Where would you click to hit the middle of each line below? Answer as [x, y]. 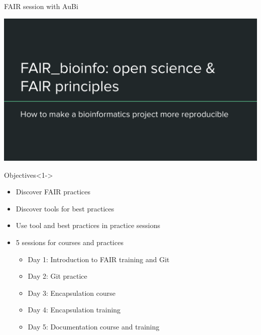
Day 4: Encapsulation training [74, 310]
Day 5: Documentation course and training [94, 327]
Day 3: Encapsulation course [72, 293]
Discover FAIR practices [53, 192]
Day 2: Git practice [57, 276]
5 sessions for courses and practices [70, 242]
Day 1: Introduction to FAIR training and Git [99, 259]
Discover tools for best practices [65, 208]
